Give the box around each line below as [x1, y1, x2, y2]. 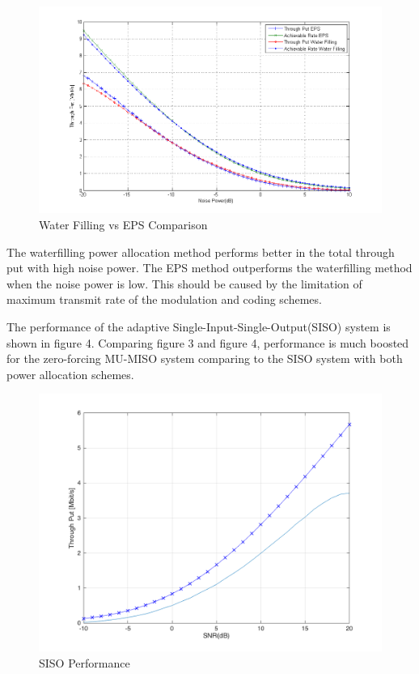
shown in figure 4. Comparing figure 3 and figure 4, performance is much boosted [6, 334, 409, 351]
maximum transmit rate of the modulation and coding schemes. [6, 291, 322, 308]
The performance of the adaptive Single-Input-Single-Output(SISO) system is [6, 318, 391, 335]
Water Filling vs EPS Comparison [39, 215, 208, 232]
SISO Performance [39, 654, 130, 671]
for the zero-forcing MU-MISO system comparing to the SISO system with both [6, 350, 403, 367]
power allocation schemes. [6, 365, 134, 382]
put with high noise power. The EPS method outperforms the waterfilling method [6, 259, 413, 276]
